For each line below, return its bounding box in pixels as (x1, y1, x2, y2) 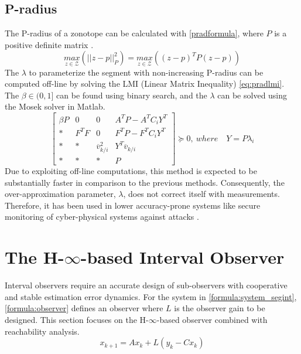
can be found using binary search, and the (56, 88, 207, 101)
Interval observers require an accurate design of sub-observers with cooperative (5, 279, 288, 291)
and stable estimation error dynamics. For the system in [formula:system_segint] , (5, 290, 297, 302)
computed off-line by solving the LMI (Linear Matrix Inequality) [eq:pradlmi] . (5, 77, 285, 90)
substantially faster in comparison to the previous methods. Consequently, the (5, 176, 285, 188)
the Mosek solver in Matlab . (5, 100, 105, 113)
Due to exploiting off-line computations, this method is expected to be (5, 165, 257, 177)
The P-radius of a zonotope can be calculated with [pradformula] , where (5, 27, 264, 39)
